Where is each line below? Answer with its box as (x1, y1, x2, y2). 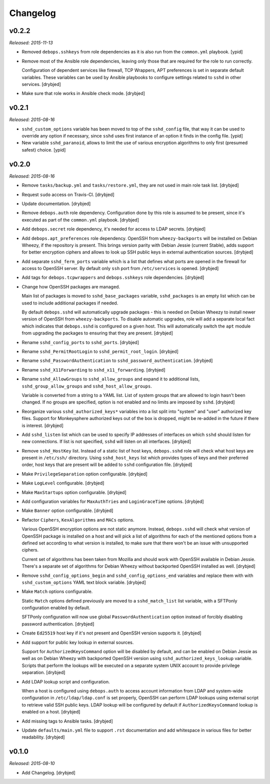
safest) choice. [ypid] (21, 146, 66, 152)
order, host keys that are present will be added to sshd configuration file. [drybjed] (21, 461, 192, 467)
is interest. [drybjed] (21, 422, 63, 428)
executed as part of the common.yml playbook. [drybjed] (21, 216, 139, 222)
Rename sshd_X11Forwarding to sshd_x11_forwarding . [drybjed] (21, 366, 165, 372)
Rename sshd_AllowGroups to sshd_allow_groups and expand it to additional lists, (21, 376, 200, 382)
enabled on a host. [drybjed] (21, 709, 80, 715)
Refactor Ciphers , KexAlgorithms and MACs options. (21, 516, 134, 522)
